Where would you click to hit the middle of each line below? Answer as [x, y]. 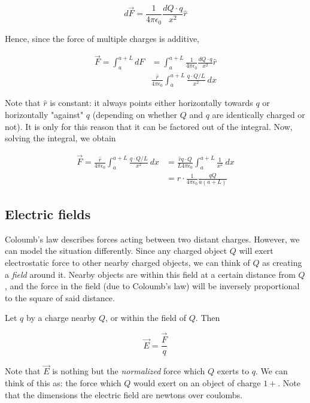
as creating [282, 262]
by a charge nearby [61, 318]
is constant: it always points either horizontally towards [151, 103]
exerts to [233, 371]
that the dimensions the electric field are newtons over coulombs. [124, 394]
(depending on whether [135, 115]
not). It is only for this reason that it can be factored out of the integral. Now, [149, 126]
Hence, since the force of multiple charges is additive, [102, 38]
